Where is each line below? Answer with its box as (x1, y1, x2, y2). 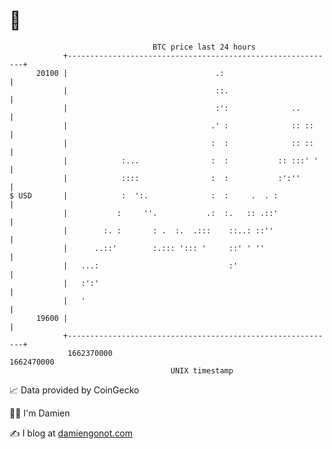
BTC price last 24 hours (152, 42, 256, 52)
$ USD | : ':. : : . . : (9, 190, 279, 201)
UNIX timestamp (170, 365, 234, 376)
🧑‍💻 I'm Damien (9, 407, 71, 419)
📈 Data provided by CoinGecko (9, 384, 140, 396)
